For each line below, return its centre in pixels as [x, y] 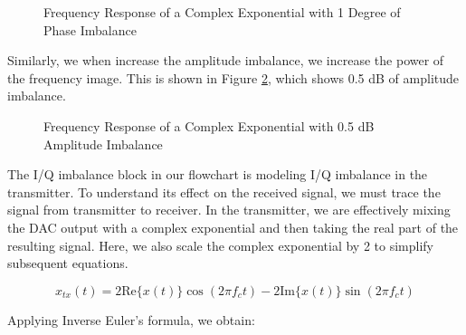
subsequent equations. [68, 263]
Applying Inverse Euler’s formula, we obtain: [131, 319]
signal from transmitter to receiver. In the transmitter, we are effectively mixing [229, 210]
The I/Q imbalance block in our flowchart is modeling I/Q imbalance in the [218, 174]
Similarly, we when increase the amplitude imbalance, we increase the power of [226, 60]
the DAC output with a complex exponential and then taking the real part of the [233, 227]
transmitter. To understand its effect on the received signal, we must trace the [224, 191]
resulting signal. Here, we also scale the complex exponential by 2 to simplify [220, 245]
